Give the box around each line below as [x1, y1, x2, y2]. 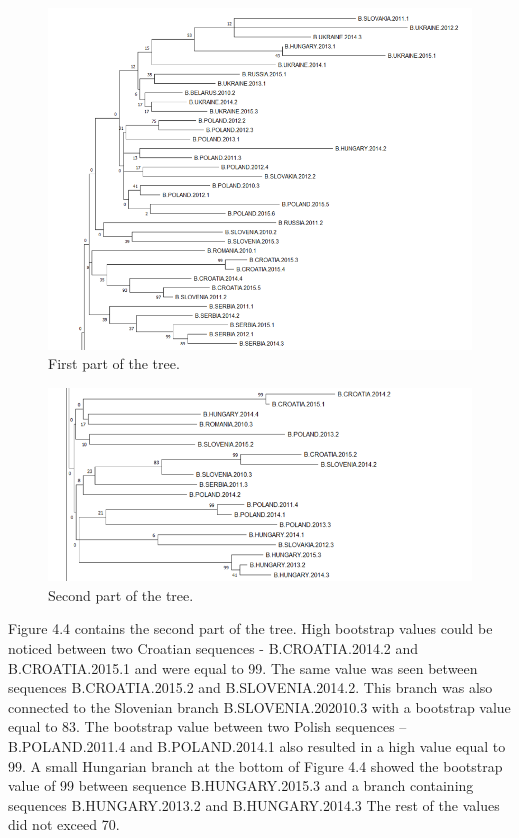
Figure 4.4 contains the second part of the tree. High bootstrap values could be [8, 618, 493, 639]
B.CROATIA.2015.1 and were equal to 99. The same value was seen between [8, 657, 478, 678]
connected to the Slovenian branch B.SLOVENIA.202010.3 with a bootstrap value [8, 696, 511, 717]
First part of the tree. [48, 353, 180, 374]
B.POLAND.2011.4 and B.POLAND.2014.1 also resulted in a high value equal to [8, 735, 506, 756]
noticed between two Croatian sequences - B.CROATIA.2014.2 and [8, 638, 419, 659]
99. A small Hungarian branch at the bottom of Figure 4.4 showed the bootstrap [8, 755, 503, 776]
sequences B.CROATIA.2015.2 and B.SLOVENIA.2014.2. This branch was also [8, 677, 493, 698]
